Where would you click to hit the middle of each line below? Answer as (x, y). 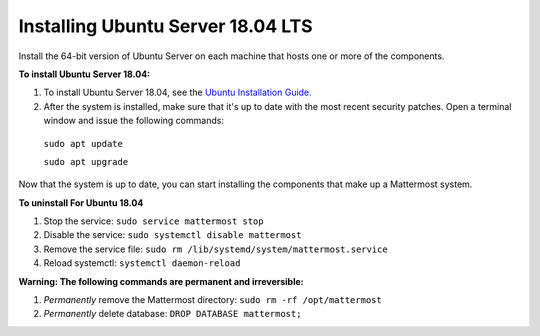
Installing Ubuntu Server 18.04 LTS (166, 26)
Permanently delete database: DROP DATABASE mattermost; (172, 314)
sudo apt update (83, 143)
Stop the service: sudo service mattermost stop (153, 221)
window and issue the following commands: (134, 121)
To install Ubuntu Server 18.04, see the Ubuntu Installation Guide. (177, 92)
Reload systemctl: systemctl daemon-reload (142, 263)
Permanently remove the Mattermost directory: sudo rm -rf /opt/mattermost (212, 300)
